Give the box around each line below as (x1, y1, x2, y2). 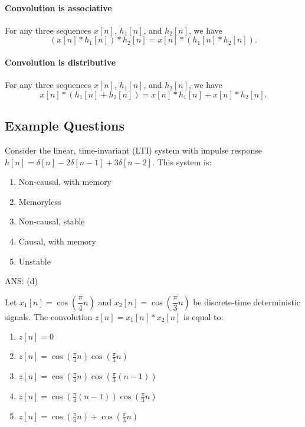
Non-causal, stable (18, 215, 85, 227)
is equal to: (183, 310, 224, 322)
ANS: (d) (5, 275, 38, 287)
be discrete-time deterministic (193, 295, 300, 308)
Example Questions (5, 116, 124, 135)
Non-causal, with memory (18, 175, 112, 188)
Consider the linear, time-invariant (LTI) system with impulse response (5, 144, 262, 156)
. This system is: (152, 155, 212, 168)
